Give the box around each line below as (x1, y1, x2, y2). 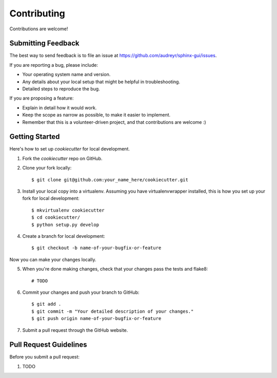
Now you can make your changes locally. (9, 256, 96, 262)
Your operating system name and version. (22, 71, 111, 78)
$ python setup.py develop (31, 221, 100, 228)
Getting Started (9, 133, 60, 141)
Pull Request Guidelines (9, 341, 87, 349)
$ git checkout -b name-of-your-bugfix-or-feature (31, 245, 162, 251)
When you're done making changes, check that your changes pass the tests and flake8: (22, 266, 208, 272)
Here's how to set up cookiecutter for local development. (9, 146, 130, 152)
